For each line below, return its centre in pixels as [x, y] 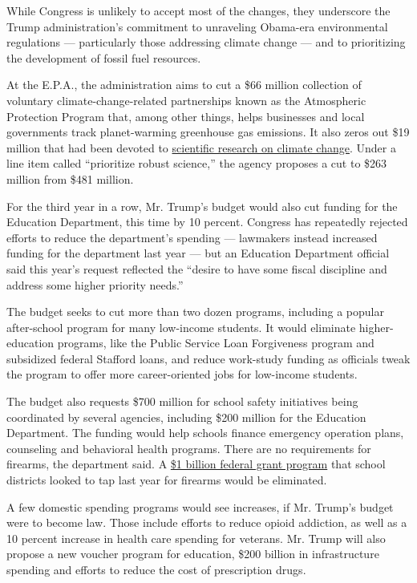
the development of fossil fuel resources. [104, 57]
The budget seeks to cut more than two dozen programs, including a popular [195, 312]
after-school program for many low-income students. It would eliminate [181, 327]
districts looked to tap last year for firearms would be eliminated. [167, 480]
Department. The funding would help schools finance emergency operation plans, [205, 433]
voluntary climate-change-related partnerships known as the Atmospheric [186, 100]
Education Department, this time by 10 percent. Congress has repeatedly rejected [207, 222]
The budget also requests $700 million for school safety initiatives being [182, 401]
